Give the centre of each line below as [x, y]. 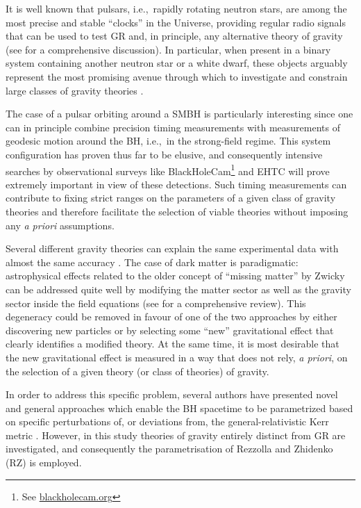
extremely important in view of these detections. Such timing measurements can [176, 184]
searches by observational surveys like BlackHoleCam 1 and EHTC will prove [168, 170]
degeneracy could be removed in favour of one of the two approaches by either [171, 317]
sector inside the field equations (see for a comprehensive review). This [156, 303]
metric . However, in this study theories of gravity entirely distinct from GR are [176, 435]
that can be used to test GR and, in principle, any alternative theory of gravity [174, 36]
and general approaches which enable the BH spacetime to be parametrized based [179, 408]
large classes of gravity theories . [75, 90]
